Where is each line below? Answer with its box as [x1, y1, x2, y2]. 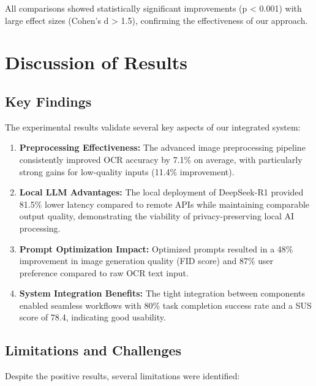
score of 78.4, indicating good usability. [19, 311, 166, 324]
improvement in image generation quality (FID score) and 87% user [19, 254, 274, 267]
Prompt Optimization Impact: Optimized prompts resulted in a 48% [19, 242, 293, 255]
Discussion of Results [5, 50, 187, 75]
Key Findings [5, 91, 92, 110]
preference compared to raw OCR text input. [19, 266, 189, 279]
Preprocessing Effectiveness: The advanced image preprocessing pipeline [19, 141, 306, 154]
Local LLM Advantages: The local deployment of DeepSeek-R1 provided [19, 186, 304, 199]
